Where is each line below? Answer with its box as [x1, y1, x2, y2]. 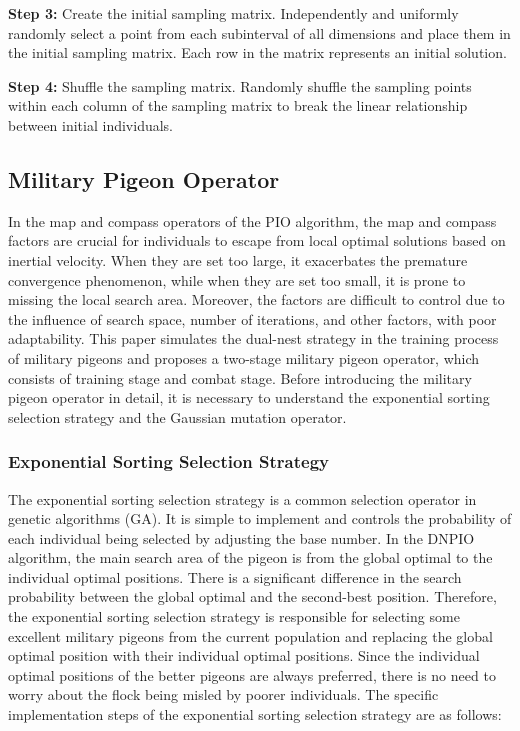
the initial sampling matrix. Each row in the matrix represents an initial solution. [8, 42, 507, 63]
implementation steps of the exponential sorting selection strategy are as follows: [8, 704, 502, 725]
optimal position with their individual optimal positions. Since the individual [8, 645, 480, 666]
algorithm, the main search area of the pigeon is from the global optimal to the [8, 547, 493, 568]
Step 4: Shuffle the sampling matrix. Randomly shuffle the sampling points [8, 75, 472, 96]
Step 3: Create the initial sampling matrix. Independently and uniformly [8, 3, 459, 23]
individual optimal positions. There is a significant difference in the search [8, 566, 462, 587]
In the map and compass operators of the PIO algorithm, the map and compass [8, 210, 497, 231]
